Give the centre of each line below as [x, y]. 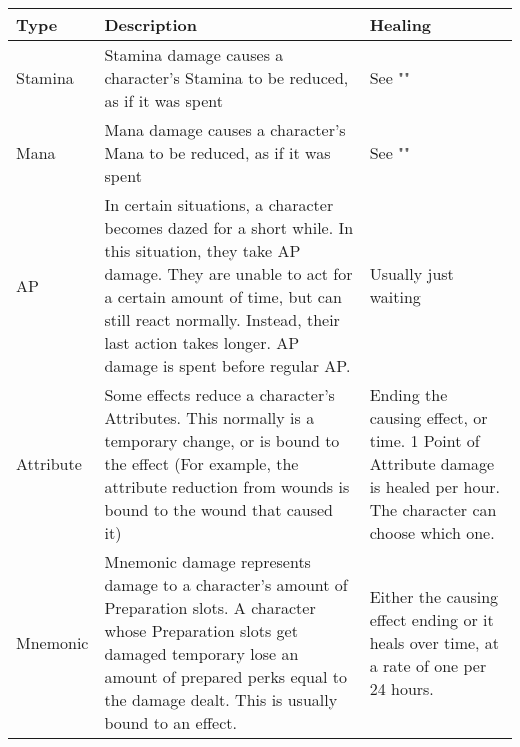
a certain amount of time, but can [223, 296]
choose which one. [432, 532]
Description [151, 24]
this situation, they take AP [202, 250]
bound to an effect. [170, 722]
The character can [433, 509]
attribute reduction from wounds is [227, 486]
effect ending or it [431, 619]
